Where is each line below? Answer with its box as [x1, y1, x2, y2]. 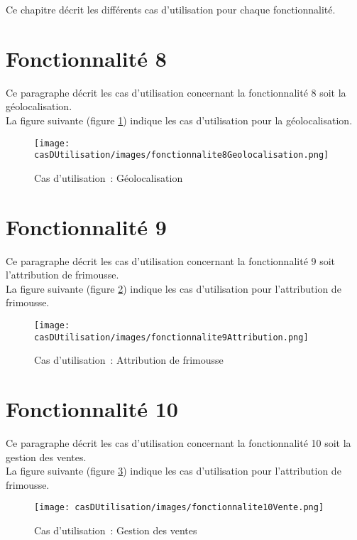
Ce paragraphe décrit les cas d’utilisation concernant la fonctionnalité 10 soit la [6, 435, 351, 450]
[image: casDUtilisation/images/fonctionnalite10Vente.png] [34, 502, 324, 513]
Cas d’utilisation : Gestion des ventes [34, 522, 197, 537]
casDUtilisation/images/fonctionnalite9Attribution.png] [34, 332, 309, 342]
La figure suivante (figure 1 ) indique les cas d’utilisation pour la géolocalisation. [6, 112, 353, 127]
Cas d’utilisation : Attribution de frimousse [34, 352, 224, 367]
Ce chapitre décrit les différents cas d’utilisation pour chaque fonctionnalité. [6, 2, 336, 16]
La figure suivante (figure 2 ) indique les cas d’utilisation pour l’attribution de [6, 281, 341, 296]
